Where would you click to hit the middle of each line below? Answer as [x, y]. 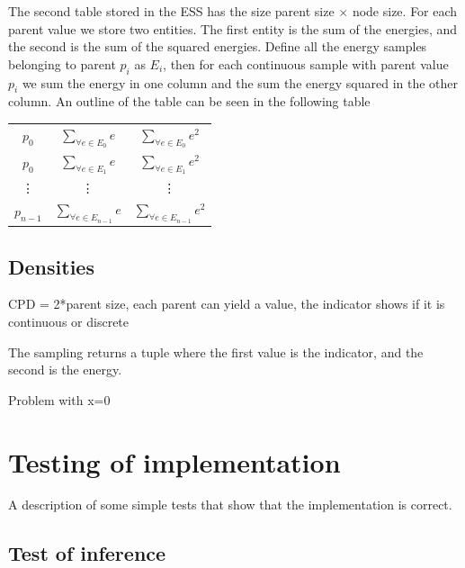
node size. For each [405, 11]
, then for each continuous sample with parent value [306, 63]
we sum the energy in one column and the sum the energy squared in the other [240, 82]
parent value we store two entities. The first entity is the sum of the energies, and [233, 28]
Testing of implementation [174, 461]
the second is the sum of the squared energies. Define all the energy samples [218, 46]
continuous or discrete [69, 321]
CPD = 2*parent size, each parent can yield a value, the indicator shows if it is [227, 304]
